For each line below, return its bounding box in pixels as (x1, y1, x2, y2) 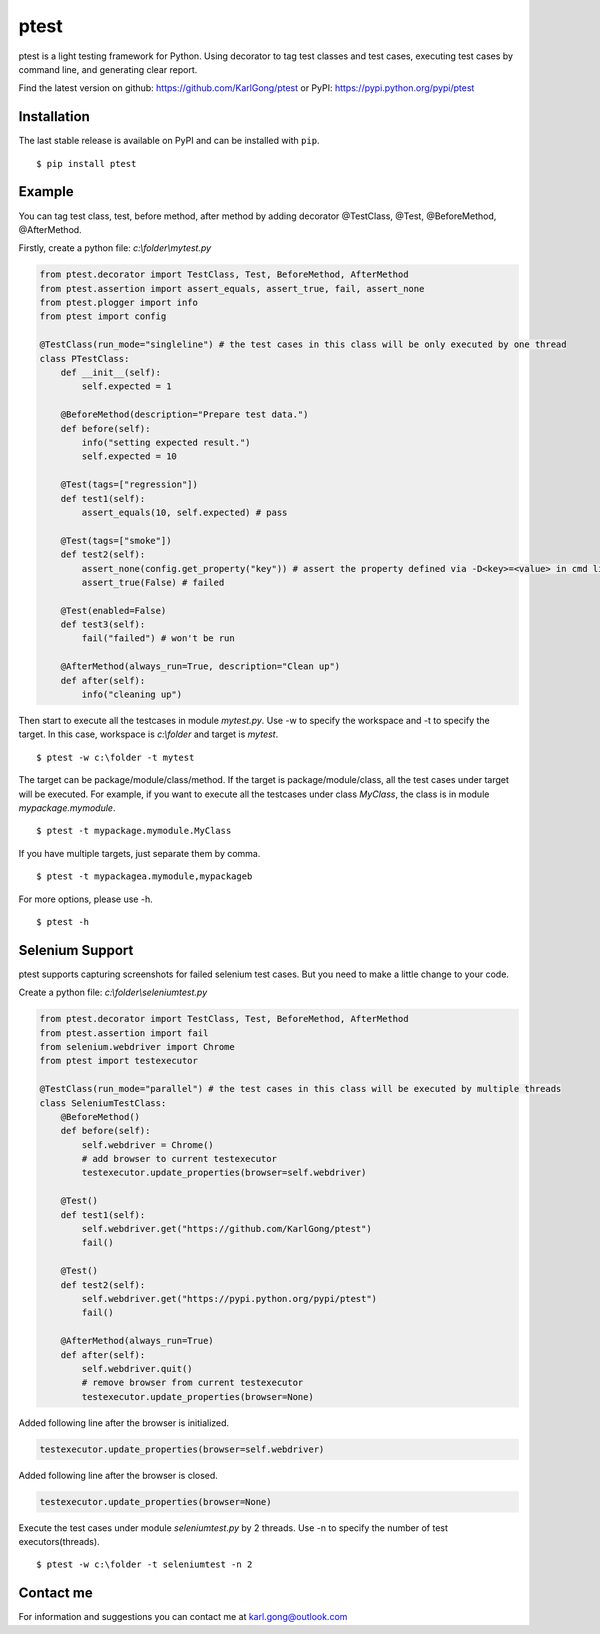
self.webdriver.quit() (81, 1363, 194, 1374)
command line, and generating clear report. (18, 63, 198, 75)
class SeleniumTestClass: (39, 1097, 167, 1109)
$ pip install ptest (36, 158, 137, 169)
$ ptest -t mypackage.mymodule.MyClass (36, 825, 232, 837)
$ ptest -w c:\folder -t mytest (36, 751, 195, 763)
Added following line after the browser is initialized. (18, 1416, 230, 1429)
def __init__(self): (60, 367, 162, 379)
